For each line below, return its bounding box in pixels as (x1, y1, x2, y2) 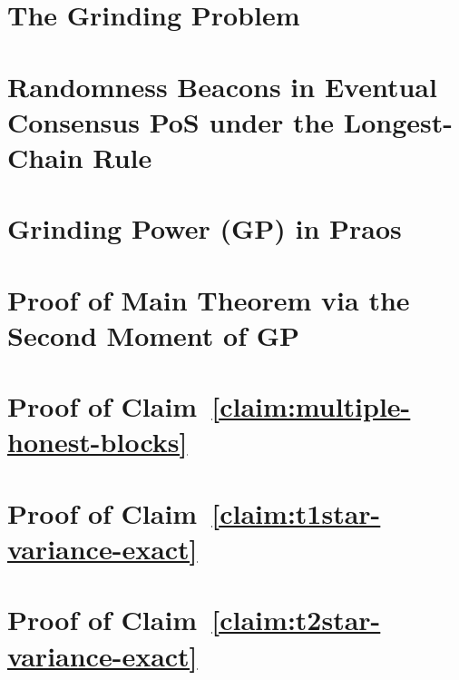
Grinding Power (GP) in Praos (7, 210, 402, 247)
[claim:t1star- (211, 494, 381, 531)
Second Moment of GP (7, 316, 300, 353)
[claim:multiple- (211, 388, 411, 425)
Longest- (343, 103, 453, 140)
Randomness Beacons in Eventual (7, 67, 437, 104)
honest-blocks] (7, 423, 188, 460)
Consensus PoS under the (7, 103, 335, 140)
